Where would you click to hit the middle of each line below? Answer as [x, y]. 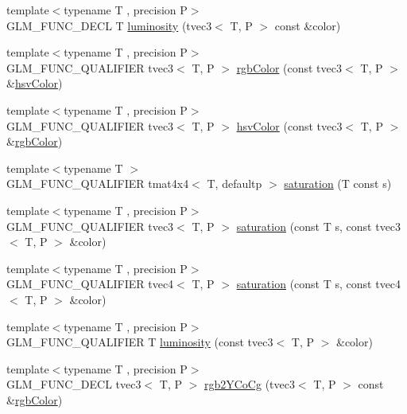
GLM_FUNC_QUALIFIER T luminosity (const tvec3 [140, 342]
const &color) [308, 25]
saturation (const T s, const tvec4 [319, 284]
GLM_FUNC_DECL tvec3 [74, 384]
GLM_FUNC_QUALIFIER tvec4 [90, 284]
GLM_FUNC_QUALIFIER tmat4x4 [98, 184]
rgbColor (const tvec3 [289, 67]
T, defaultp [235, 184]
